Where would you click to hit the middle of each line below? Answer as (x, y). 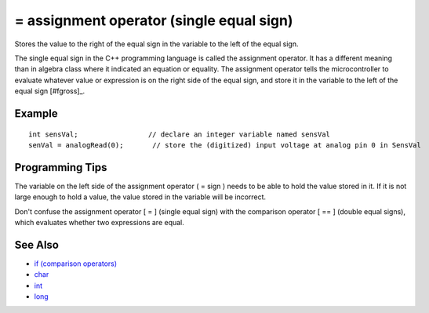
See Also (36, 244)
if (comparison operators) (76, 264)
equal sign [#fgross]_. (50, 91)
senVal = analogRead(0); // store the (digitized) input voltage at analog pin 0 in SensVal (225, 145)
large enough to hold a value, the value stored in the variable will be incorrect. (140, 197)
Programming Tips (61, 167)
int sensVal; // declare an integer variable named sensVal (180, 134)
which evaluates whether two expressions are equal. (99, 222)
